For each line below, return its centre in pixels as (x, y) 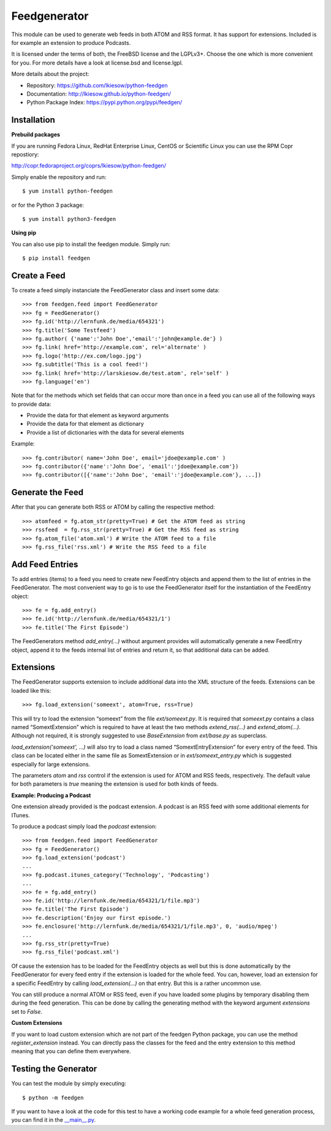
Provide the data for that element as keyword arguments (98, 415)
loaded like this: (31, 690)
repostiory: (25, 154)
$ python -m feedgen (53, 1098)
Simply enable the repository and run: (59, 177)
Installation (33, 120)
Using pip (24, 233)
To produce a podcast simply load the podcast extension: (84, 826)
